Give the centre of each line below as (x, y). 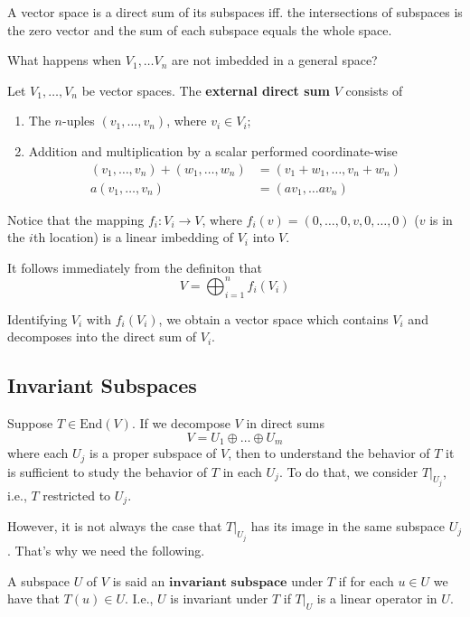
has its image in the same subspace (348, 526)
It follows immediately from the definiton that (135, 267)
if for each (366, 580)
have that (33, 598)
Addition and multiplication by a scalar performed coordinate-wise (213, 150)
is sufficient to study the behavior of (108, 471)
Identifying (38, 318)
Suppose (30, 423)
